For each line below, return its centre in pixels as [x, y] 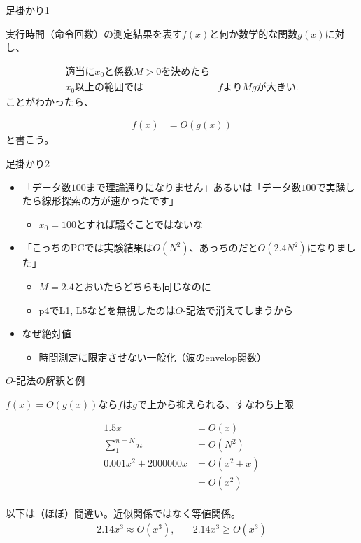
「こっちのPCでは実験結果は [87, 247]
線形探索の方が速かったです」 [110, 200]
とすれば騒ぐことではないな [140, 224]
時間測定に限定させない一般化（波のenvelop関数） [153, 357]
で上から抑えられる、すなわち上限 [215, 403]
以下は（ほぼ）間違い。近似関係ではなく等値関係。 [123, 513]
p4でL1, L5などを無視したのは [107, 310]
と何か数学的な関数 [254, 33]
